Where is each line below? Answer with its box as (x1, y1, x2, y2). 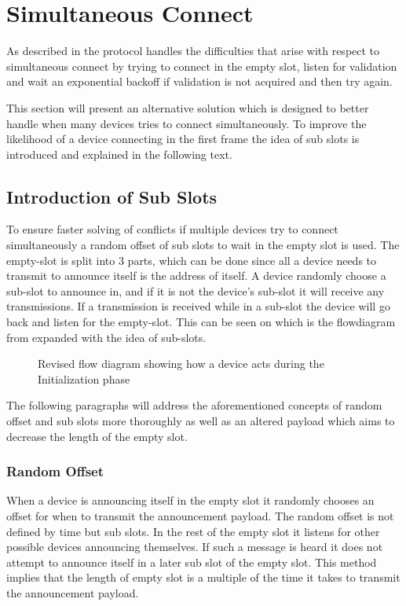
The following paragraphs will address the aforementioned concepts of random (6, 397, 382, 413)
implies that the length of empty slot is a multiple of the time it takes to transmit (6, 569, 401, 586)
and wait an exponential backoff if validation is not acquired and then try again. (6, 73, 393, 90)
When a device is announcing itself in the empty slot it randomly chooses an (6, 492, 375, 509)
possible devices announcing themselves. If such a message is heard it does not (6, 538, 383, 555)
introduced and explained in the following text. (6, 145, 232, 162)
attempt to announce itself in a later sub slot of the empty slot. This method (6, 553, 377, 570)
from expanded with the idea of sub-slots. (6, 329, 207, 345)
